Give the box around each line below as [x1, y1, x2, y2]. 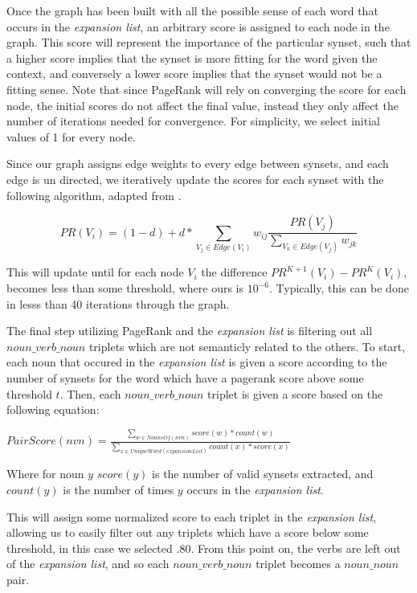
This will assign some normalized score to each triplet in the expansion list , [6, 508, 377, 525]
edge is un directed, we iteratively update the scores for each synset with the [6, 170, 384, 187]
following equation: [6, 401, 100, 418]
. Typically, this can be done [268, 280, 409, 296]
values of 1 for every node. [6, 128, 136, 145]
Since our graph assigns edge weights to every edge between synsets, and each [6, 155, 389, 172]
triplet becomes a [256, 555, 341, 572]
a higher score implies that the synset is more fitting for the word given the [6, 49, 378, 66]
